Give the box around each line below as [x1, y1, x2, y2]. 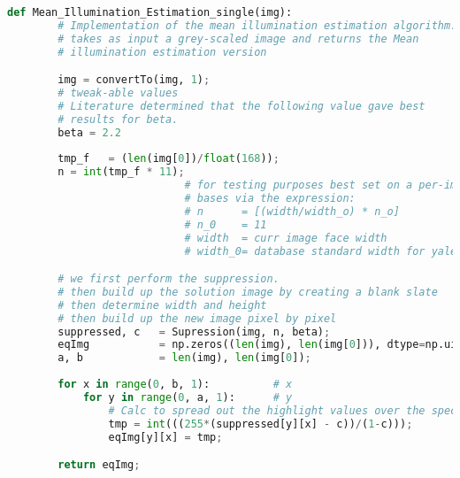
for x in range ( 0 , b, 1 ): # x [57, 378, 293, 391]
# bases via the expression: [184, 192, 356, 205]
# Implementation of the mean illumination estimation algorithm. [57, 19, 457, 32]
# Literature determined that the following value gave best [57, 99, 425, 112]
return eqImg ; [57, 459, 141, 472]
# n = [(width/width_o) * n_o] [184, 204, 400, 218]
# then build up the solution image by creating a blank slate [57, 285, 438, 298]
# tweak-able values [57, 87, 179, 100]
